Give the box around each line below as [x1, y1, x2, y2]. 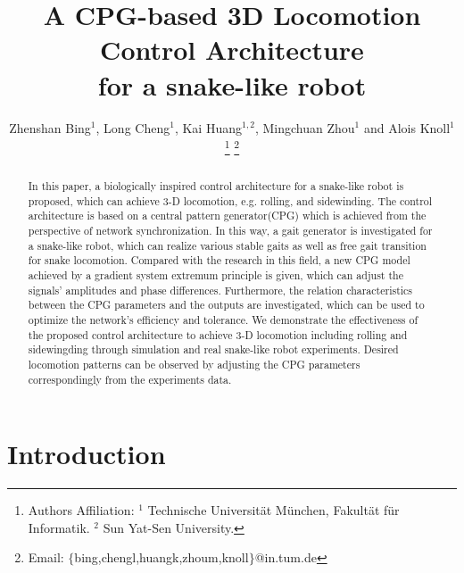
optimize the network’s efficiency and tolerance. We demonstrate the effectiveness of [28, 312, 418, 328]
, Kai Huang [174, 118, 242, 137]
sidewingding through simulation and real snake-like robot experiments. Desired [28, 342, 399, 357]
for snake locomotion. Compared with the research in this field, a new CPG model [28, 253, 410, 268]
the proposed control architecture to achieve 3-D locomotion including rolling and [28, 327, 408, 342]
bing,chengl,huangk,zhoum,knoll [74, 548, 249, 567]
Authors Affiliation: [28, 501, 135, 519]
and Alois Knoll [363, 118, 451, 137]
